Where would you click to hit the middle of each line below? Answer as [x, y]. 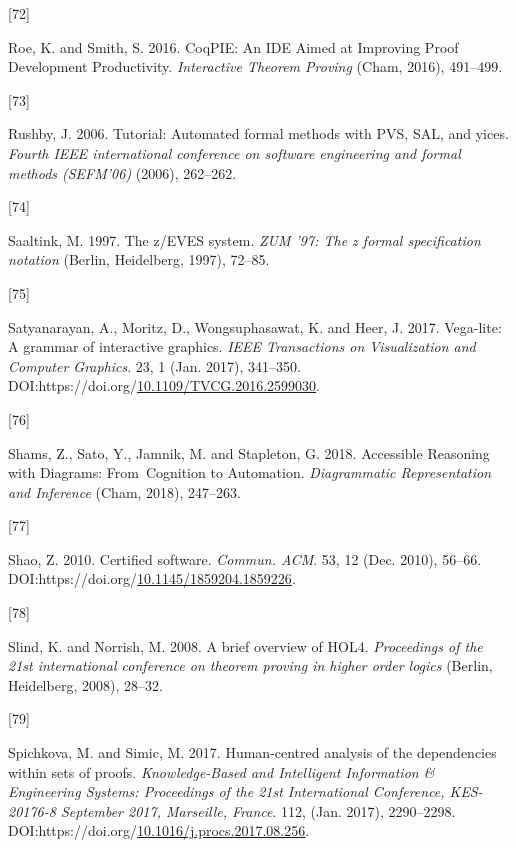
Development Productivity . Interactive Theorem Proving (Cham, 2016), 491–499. [255, 66]
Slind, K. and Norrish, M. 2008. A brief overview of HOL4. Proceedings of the [245, 645]
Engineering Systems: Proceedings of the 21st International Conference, [226, 791]
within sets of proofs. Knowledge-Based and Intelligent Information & [221, 771]
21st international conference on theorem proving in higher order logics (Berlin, [250, 665]
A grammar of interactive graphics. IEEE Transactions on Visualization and [242, 346]
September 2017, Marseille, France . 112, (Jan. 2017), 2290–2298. [258, 810]
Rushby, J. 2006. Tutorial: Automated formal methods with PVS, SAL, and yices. [258, 133]
